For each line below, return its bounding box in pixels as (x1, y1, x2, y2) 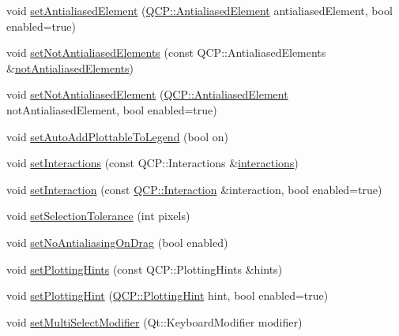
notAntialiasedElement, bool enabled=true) (6, 101, 217, 118)
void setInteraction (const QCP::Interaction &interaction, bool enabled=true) (6, 181, 382, 197)
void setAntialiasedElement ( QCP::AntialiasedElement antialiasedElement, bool (6, 2, 393, 18)
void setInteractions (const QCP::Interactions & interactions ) (6, 155, 299, 171)
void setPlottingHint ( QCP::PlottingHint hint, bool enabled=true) (6, 287, 329, 304)
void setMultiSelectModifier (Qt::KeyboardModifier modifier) (6, 313, 303, 330)
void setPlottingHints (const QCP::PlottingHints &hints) (6, 260, 283, 277)
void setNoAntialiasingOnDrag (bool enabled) (6, 233, 228, 250)
